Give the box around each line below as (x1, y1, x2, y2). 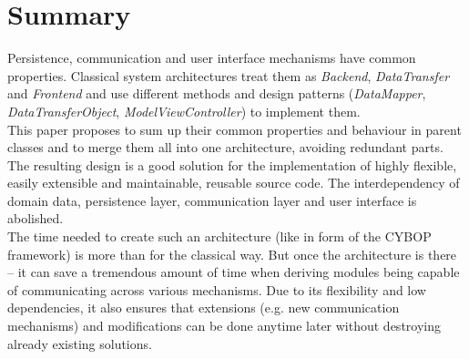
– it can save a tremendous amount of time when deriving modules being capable (7, 262, 460, 282)
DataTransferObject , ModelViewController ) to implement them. (7, 101, 361, 120)
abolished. (7, 209, 64, 228)
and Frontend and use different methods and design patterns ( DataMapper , (7, 84, 426, 103)
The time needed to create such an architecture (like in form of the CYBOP (7, 227, 432, 246)
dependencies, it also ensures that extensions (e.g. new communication (7, 298, 400, 317)
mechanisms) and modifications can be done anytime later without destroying (7, 316, 441, 335)
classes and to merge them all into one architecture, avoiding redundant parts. (7, 138, 444, 157)
